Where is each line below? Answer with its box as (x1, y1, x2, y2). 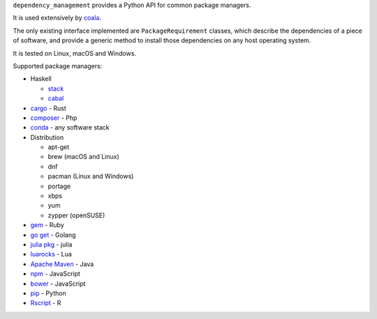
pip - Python (30, 289, 66, 297)
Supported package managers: (13, 61, 103, 70)
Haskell (30, 75, 52, 83)
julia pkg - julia (30, 240, 73, 249)
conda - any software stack (30, 123, 110, 132)
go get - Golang (30, 231, 76, 239)
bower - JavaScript (30, 279, 86, 288)
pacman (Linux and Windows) (47, 172, 134, 180)
